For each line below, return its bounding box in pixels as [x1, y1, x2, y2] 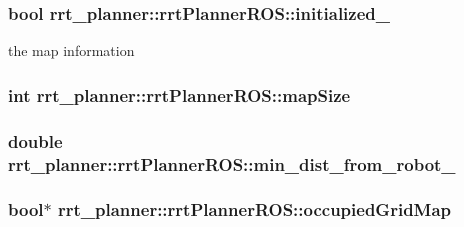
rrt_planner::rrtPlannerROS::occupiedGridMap [58, 197, 452, 222]
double [8, 128, 63, 153]
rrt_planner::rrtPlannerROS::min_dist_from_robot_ [8, 151, 456, 176]
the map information [8, 40, 135, 61]
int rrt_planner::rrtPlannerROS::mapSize [8, 82, 351, 107]
